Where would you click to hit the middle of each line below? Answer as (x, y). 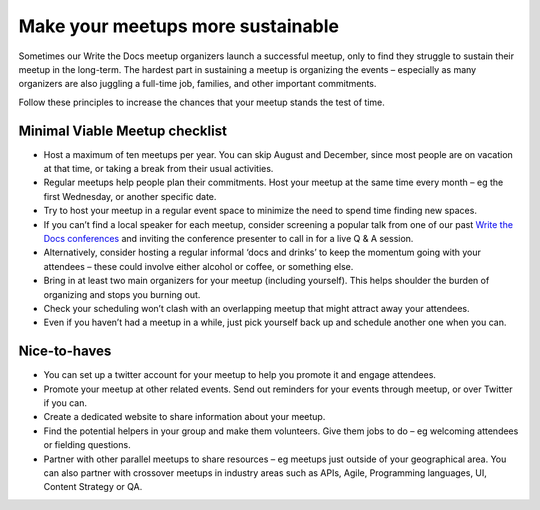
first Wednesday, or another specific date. (130, 196)
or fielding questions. (87, 445)
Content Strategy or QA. (93, 487)
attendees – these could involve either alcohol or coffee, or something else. (198, 266)
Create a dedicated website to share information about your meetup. (184, 417)
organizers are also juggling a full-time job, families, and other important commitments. (197, 84)
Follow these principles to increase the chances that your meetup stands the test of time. (201, 102)
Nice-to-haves (65, 351)
